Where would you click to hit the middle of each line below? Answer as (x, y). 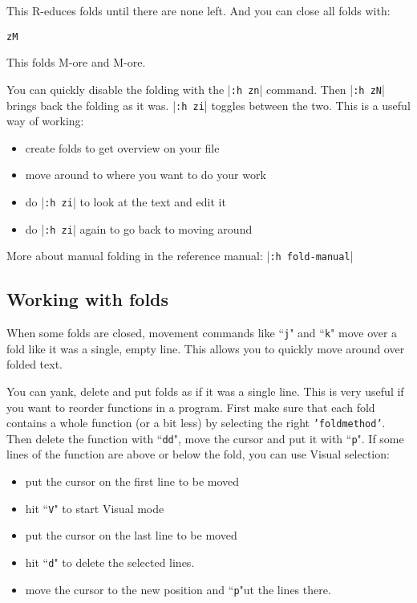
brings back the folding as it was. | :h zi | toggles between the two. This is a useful (208, 105)
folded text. (35, 364)
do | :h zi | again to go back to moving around (139, 228)
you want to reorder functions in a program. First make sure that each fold (191, 407)
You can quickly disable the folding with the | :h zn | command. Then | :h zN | (196, 89)
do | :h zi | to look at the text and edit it (126, 201)
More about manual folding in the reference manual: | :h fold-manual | (180, 256)
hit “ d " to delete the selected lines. (110, 562)
